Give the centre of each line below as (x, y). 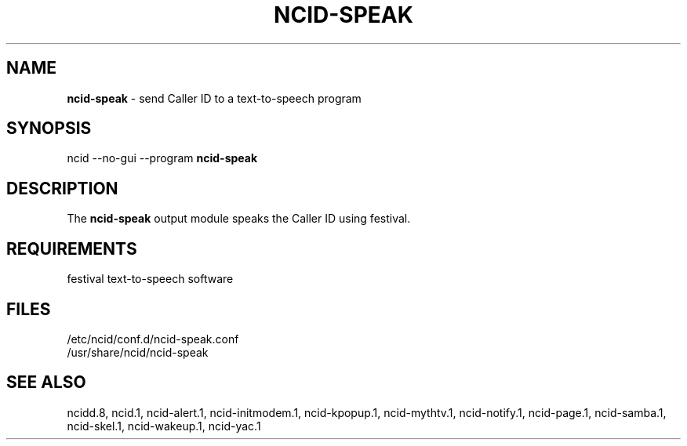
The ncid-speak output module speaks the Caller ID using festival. (239, 219)
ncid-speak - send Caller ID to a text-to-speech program (214, 98)
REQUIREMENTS (72, 248)
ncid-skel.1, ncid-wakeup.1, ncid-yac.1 (164, 426)
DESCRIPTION (62, 188)
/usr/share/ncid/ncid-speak (138, 352)
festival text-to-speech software (150, 279)
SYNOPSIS (49, 129)
